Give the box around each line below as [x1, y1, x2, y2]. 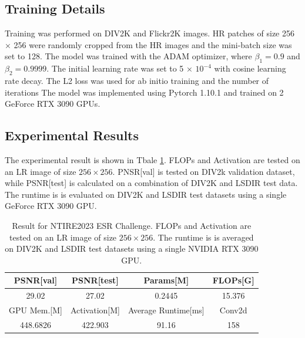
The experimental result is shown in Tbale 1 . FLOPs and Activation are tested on [5, 153, 300, 165]
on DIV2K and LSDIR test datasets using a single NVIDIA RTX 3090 [5, 242, 259, 255]
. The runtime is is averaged [153, 231, 254, 243]
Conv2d [219, 304, 247, 316]
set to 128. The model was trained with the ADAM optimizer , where [5, 50, 252, 62]
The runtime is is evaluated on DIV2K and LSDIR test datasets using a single [5, 188, 287, 200]
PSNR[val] [14, 274, 58, 286]
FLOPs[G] [212, 274, 254, 286]
